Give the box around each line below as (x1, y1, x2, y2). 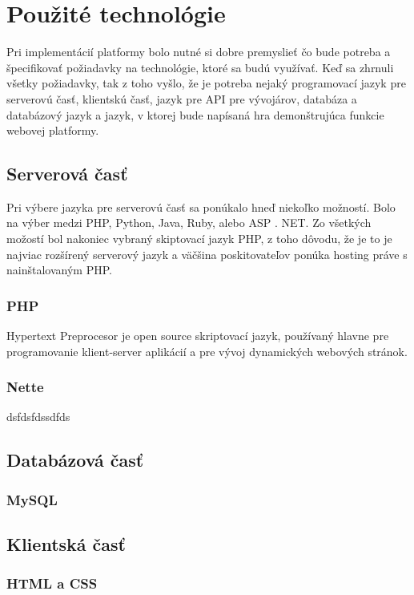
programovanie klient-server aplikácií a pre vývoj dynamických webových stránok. (6, 342, 408, 359)
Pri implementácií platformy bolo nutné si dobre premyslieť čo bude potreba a (6, 43, 391, 60)
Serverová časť (6, 161, 128, 186)
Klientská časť (6, 532, 126, 557)
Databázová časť (6, 447, 144, 472)
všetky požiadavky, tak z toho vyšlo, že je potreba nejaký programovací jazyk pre (6, 75, 406, 91)
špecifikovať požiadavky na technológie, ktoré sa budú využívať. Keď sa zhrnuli (6, 59, 394, 75)
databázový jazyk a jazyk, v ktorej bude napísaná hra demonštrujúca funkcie (6, 106, 384, 123)
